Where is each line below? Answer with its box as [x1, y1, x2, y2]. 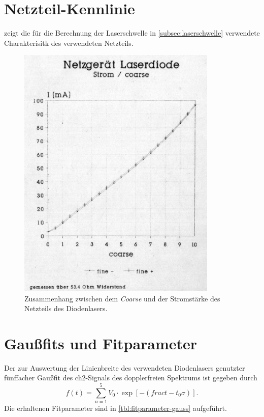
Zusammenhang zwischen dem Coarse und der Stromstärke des [24, 293, 220, 303]
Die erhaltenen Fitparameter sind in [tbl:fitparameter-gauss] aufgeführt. [4, 403, 227, 413]
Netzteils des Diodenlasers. [24, 303, 108, 314]
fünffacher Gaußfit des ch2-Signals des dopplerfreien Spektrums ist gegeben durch [4, 372, 257, 383]
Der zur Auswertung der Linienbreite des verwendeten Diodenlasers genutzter [4, 362, 245, 373]
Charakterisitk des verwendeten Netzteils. [4, 37, 134, 48]
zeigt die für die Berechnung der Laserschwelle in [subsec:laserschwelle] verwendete [4, 27, 260, 38]
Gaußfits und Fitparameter [4, 332, 197, 353]
